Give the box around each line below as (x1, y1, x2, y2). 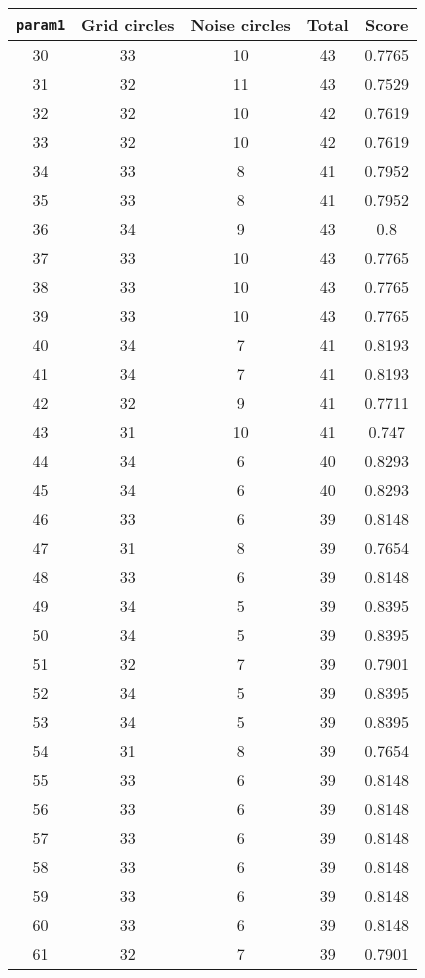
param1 (16, 16, 66, 33)
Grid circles (81, 13, 175, 36)
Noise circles (190, 13, 291, 36)
